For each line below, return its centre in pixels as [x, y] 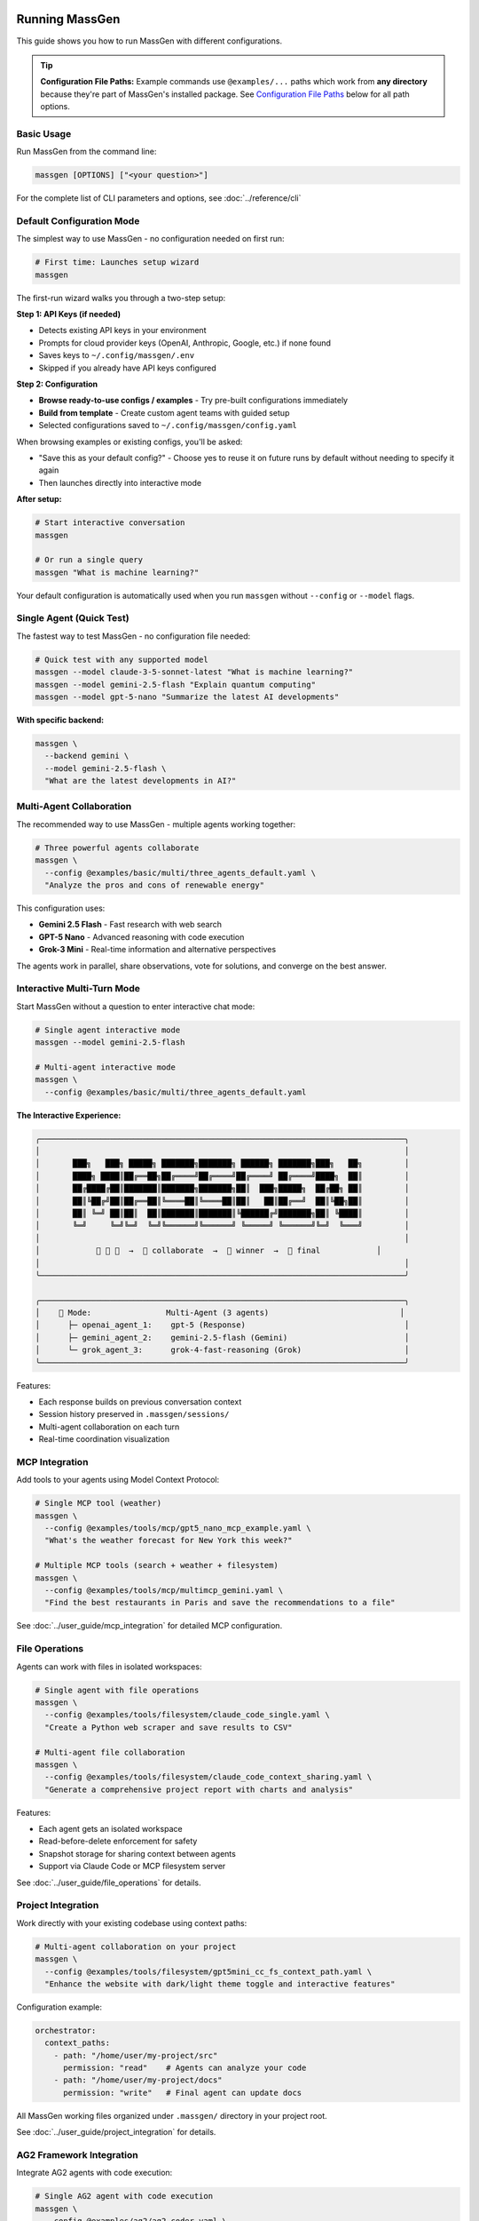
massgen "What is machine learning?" [117, 572]
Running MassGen [68, 19]
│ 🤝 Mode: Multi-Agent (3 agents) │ [220, 1313]
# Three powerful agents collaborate [117, 848]
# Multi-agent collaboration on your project [136, 1946]
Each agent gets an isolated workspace [110, 1829]
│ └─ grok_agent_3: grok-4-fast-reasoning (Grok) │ [222, 1350]
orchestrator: [66, 2030]
